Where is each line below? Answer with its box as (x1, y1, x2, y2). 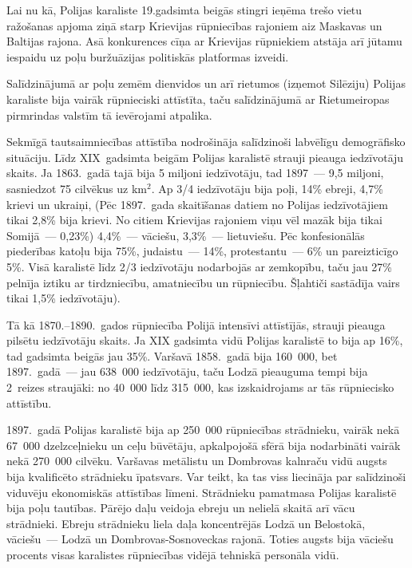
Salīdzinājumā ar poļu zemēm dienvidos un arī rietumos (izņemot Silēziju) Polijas (6, 75, 406, 92)
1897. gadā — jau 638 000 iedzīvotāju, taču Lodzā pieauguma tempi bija (6, 363, 368, 380)
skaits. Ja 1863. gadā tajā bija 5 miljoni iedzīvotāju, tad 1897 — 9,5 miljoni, (6, 164, 384, 181)
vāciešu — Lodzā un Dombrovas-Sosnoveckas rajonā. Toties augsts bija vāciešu (6, 531, 394, 547)
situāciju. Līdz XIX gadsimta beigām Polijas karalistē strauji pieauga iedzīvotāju (6, 148, 404, 165)
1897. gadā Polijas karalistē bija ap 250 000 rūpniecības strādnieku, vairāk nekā (6, 421, 400, 438)
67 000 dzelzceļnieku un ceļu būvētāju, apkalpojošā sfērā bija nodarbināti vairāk (6, 436, 401, 453)
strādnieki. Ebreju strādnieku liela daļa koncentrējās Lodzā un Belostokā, (6, 515, 366, 531)
